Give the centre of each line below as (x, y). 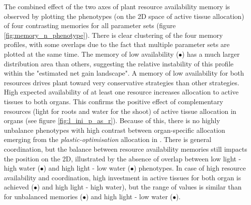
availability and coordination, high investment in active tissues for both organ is (123, 177)
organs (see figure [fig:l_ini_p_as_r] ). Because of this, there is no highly (112, 120)
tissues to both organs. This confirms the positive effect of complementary (114, 101)
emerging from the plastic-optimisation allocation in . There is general (108, 139)
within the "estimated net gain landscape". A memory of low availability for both (124, 73)
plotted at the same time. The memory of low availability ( (91, 54)
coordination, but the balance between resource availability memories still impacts (125, 149)
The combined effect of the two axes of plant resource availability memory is (117, 6)
